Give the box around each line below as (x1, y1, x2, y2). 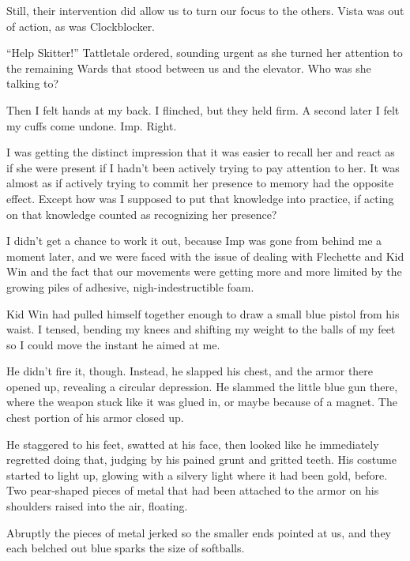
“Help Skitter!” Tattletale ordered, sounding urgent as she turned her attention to (6, 44, 403, 61)
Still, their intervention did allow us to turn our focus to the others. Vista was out (6, 2, 404, 18)
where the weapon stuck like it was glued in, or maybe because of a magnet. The (6, 393, 397, 410)
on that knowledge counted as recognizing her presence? (6, 205, 277, 222)
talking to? (6, 75, 59, 92)
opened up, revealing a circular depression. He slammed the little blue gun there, (6, 378, 398, 394)
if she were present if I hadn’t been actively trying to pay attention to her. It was (6, 159, 400, 175)
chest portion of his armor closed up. (6, 409, 184, 426)
